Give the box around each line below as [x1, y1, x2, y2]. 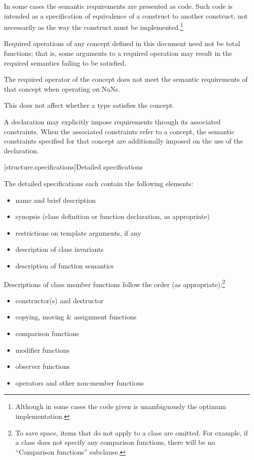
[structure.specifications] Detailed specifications [4, 162, 143, 172]
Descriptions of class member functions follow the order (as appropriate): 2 [4, 277, 225, 289]
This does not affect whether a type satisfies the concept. [4, 100, 175, 110]
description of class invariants [15, 244, 104, 254]
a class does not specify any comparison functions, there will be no [15, 437, 215, 447]
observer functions [15, 361, 70, 371]
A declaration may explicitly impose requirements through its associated [4, 117, 221, 126]
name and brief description [15, 194, 96, 205]
